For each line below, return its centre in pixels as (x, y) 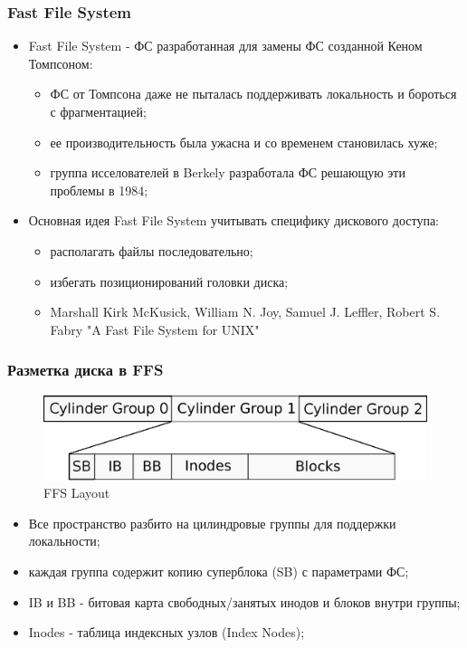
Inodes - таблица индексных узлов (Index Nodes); (167, 632)
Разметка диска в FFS (86, 370)
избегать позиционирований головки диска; (169, 281)
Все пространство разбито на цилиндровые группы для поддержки (212, 523)
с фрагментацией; (98, 111)
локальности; (64, 541)
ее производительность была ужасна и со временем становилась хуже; (244, 142)
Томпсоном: (61, 63)
